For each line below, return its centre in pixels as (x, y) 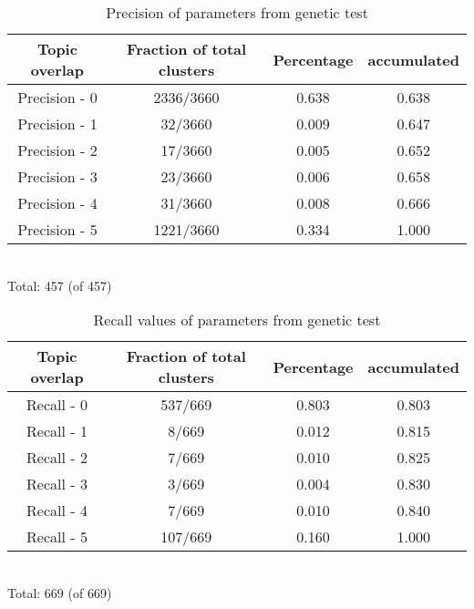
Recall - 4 (57, 511)
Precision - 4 (57, 203)
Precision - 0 (57, 97)
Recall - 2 (57, 458)
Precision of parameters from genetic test (237, 12)
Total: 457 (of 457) (60, 285)
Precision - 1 (57, 124)
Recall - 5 (57, 537)
